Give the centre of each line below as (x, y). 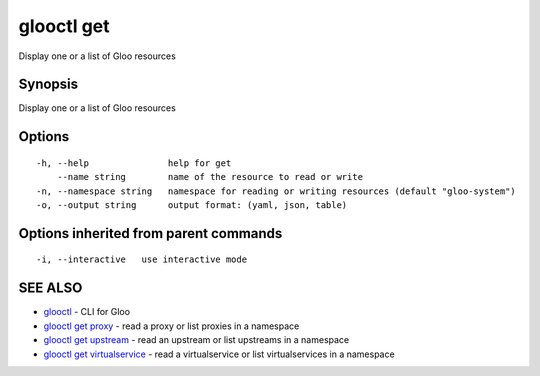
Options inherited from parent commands (150, 233)
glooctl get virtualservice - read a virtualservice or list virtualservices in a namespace (219, 354)
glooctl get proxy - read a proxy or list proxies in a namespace (171, 326)
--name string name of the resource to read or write (210, 177)
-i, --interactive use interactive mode (142, 259)
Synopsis (48, 84)
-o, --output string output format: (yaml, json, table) (192, 205)
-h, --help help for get (134, 163)
